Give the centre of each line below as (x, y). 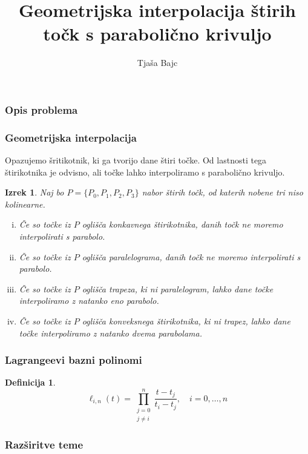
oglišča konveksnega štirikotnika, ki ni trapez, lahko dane (186, 321)
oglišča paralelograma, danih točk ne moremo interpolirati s (191, 256)
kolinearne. (25, 204)
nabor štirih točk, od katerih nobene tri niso (222, 192)
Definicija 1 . (30, 382)
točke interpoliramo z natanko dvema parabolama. (110, 333)
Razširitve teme (44, 445)
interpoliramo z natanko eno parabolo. (89, 301)
